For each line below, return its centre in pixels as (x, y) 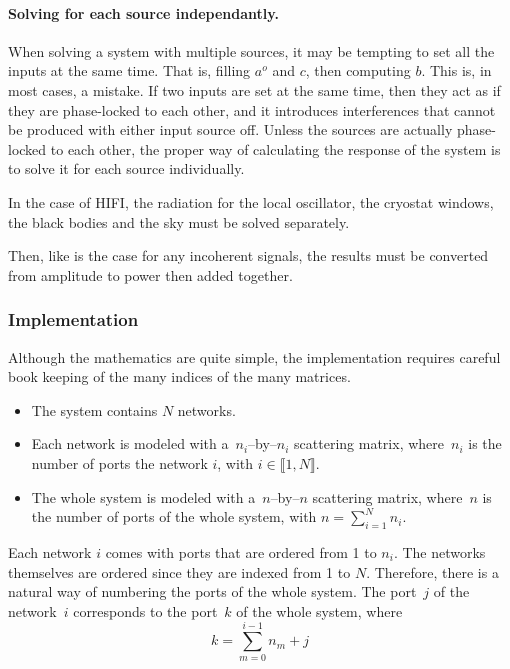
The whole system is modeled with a (143, 496)
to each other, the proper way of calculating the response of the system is (275, 148)
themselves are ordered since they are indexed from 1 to (179, 571)
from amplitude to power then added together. (150, 274)
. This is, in (456, 70)
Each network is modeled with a (130, 443)
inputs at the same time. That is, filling (129, 70)
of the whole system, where (319, 610)
